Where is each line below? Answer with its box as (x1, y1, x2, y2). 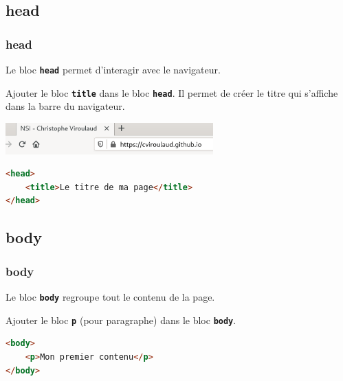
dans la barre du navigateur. (5, 99, 125, 113)
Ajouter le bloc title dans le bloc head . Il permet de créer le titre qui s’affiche (5, 85, 338, 100)
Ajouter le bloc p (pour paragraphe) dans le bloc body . (5, 312, 236, 327)
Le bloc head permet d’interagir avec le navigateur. (5, 62, 221, 76)
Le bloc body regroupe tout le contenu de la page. (5, 290, 215, 304)
